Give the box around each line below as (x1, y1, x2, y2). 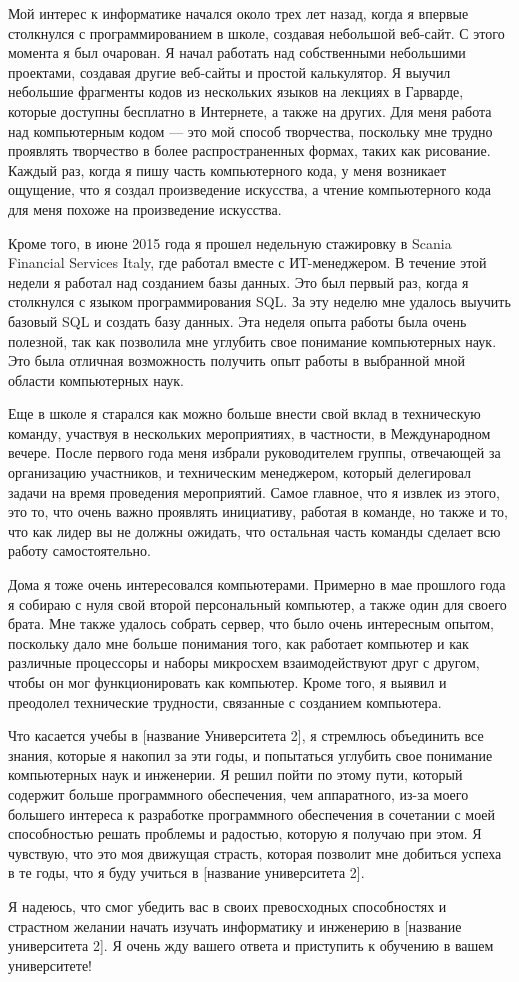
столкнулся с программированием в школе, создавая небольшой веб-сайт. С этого (8, 22, 505, 43)
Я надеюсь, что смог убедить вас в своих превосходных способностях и (8, 895, 447, 916)
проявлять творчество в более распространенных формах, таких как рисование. (8, 140, 491, 161)
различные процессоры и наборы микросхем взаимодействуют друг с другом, (8, 652, 480, 673)
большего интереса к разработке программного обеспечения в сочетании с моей (8, 803, 496, 824)
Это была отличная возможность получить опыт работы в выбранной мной (8, 350, 466, 371)
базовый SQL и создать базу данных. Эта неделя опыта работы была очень (8, 310, 467, 331)
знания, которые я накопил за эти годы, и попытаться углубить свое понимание (8, 744, 493, 765)
